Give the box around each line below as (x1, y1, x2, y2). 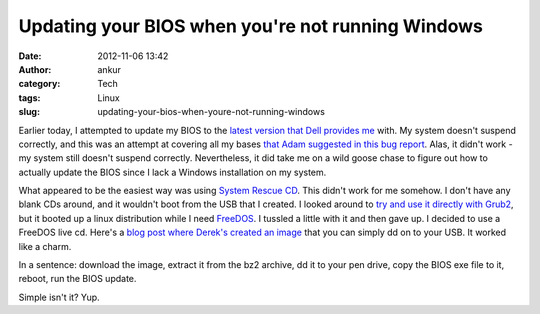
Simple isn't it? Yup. (18, 291, 100, 303)
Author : (18, 63, 52, 75)
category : (18, 78, 61, 90)
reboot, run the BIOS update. (18, 273, 137, 285)
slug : (18, 106, 40, 118)
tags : (18, 91, 41, 104)
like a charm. (18, 240, 72, 252)
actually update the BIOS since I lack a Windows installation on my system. (18, 166, 327, 178)
